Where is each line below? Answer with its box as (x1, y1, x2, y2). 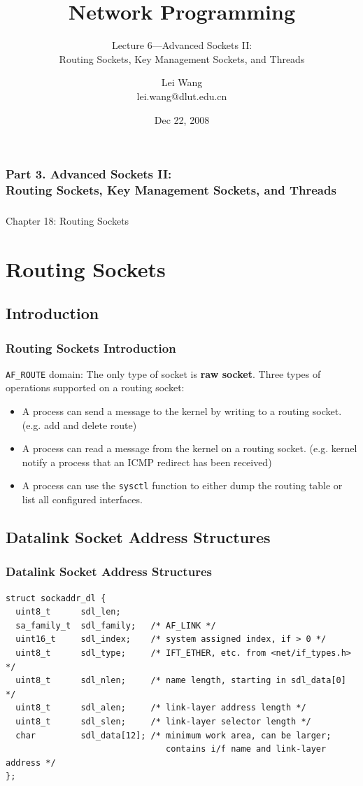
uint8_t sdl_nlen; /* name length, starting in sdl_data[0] (15, 675, 346, 686)
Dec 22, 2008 (154, 112, 210, 127)
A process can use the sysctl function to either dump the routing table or (22, 478, 343, 493)
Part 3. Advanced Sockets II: (6, 165, 172, 183)
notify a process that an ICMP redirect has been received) (22, 454, 272, 469)
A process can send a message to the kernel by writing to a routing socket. (22, 404, 342, 419)
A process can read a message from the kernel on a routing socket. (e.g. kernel (22, 441, 357, 456)
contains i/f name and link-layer (166, 744, 327, 755)
